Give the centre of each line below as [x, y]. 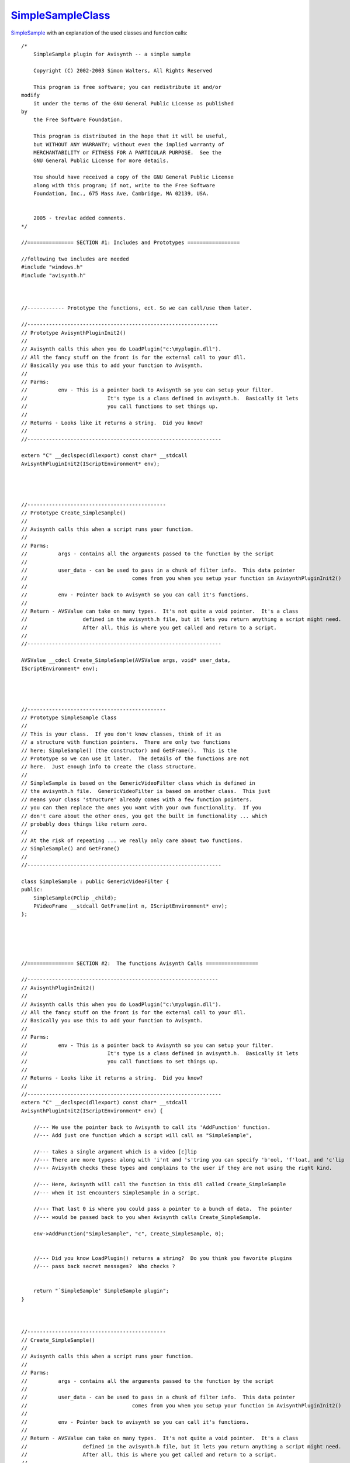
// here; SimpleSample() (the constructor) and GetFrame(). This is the [129, 750]
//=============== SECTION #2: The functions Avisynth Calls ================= [140, 963]
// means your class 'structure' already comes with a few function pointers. [137, 799]
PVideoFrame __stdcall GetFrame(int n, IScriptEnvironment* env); [130, 906]
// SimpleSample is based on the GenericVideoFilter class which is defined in [138, 783]
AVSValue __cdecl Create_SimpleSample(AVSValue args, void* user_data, [126, 660]
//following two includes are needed [75, 259]
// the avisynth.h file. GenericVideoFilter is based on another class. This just [146, 791]
